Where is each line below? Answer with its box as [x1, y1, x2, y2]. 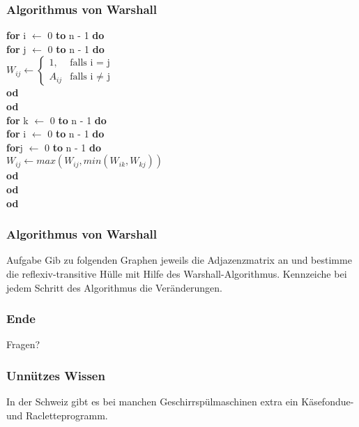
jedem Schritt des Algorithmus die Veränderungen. [6, 280, 222, 294]
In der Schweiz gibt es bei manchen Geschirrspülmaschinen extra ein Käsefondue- [6, 394, 354, 409]
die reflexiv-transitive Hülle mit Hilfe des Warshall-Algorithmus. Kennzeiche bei [6, 266, 347, 280]
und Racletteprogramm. [6, 407, 108, 422]
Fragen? [6, 337, 40, 352]
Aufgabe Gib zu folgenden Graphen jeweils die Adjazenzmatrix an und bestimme [6, 253, 352, 267]
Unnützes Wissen [6, 366, 105, 384]
